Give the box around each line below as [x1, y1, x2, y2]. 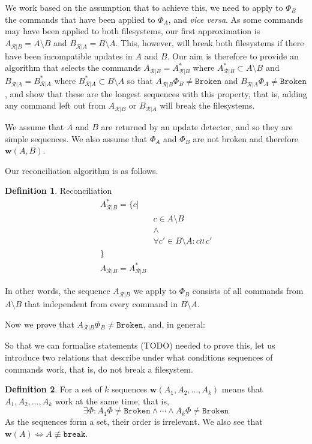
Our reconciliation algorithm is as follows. [5, 164, 158, 176]
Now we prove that [5, 317, 74, 330]
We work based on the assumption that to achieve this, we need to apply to [5, 1, 283, 13]
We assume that [5, 120, 64, 133]
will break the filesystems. [160, 99, 255, 112]
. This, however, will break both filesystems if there [115, 36, 304, 49]
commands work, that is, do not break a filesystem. [5, 362, 193, 375]
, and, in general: [143, 317, 205, 330]
